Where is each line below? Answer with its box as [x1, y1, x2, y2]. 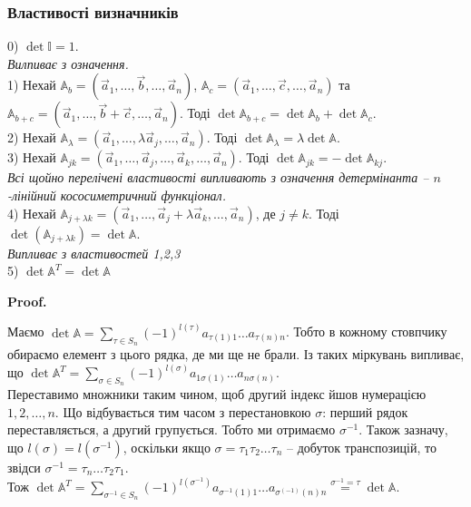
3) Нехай [7, 148, 56, 167]
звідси [7, 458, 41, 477]
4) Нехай [7, 203, 56, 222]
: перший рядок [322, 402, 408, 421]
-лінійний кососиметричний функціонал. [7, 186, 227, 204]
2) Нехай [7, 128, 56, 147]
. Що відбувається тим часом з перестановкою [54, 402, 311, 421]
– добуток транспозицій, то [287, 438, 437, 457]
